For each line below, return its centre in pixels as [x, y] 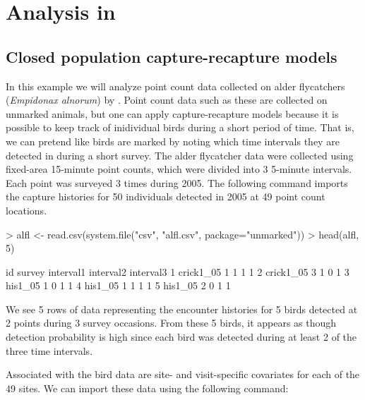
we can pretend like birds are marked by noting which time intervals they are [173, 141]
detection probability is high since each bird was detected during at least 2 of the [181, 337]
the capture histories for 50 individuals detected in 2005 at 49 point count [166, 196]
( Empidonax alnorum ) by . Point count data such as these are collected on [167, 100]
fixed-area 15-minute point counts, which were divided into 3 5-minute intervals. [179, 169]
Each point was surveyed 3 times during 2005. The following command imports [177, 182]
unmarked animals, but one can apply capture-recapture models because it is [172, 113]
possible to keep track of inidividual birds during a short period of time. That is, [180, 127]
